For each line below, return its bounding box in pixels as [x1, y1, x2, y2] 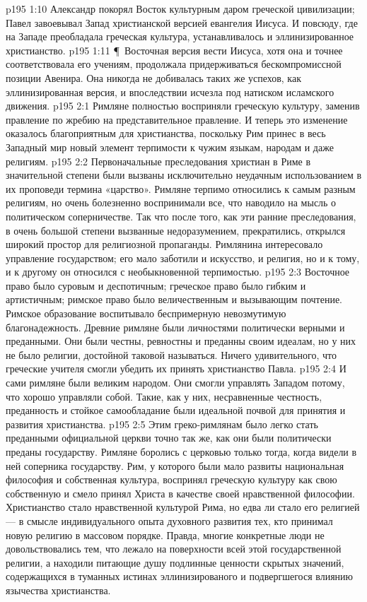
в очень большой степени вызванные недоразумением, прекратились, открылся [6, 223, 346, 237]
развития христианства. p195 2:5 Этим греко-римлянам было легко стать [6, 416, 318, 431]
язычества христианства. [6, 582, 111, 597]
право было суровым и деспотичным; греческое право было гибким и [6, 278, 306, 293]
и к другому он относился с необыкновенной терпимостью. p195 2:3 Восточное [6, 264, 350, 279]
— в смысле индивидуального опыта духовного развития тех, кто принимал [6, 513, 333, 528]
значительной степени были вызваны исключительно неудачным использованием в [6, 167, 362, 182]
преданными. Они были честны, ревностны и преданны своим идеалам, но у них [6, 334, 356, 348]
